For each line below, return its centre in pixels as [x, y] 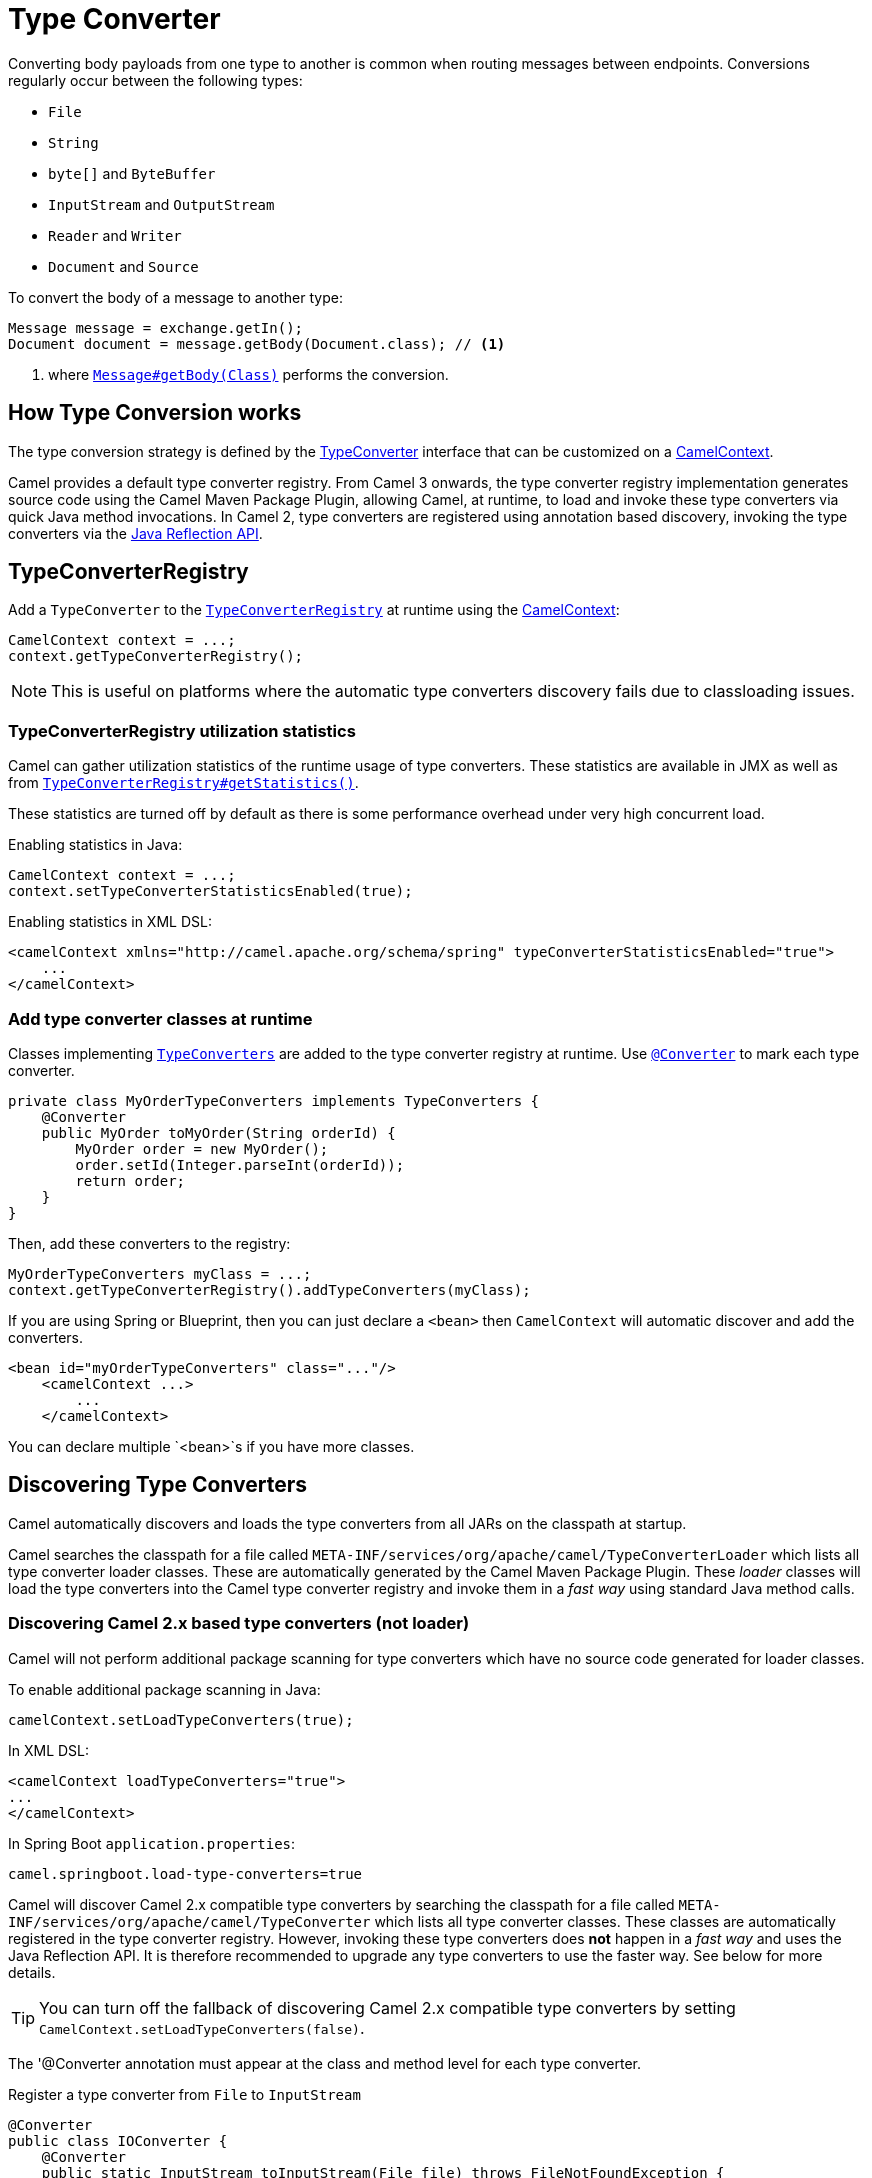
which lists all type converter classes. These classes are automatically [605, 1921]
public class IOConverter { [118, 2140]
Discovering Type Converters [158, 1485]
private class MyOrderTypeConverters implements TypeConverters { [274, 1100]
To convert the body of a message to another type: [175, 297]
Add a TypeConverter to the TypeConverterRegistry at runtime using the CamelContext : [314, 610]
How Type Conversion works [155, 413]
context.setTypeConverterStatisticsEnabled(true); [210, 891]
